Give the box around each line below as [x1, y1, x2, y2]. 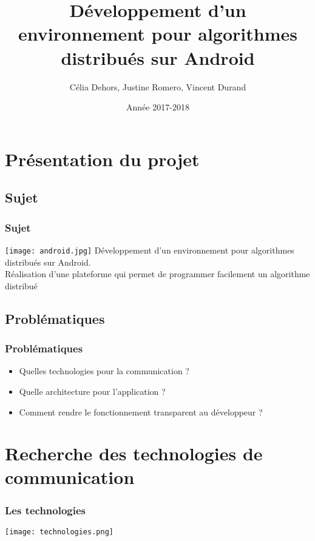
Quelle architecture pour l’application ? [19, 385, 166, 397]
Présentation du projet [5, 146, 200, 171]
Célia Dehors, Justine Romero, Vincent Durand [69, 80, 246, 93]
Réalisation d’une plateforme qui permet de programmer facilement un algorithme [5, 267, 310, 280]
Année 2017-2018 [126, 101, 189, 113]
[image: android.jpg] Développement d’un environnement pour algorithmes [5, 243, 294, 256]
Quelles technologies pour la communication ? [19, 365, 189, 377]
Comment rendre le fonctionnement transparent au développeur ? [19, 405, 263, 418]
